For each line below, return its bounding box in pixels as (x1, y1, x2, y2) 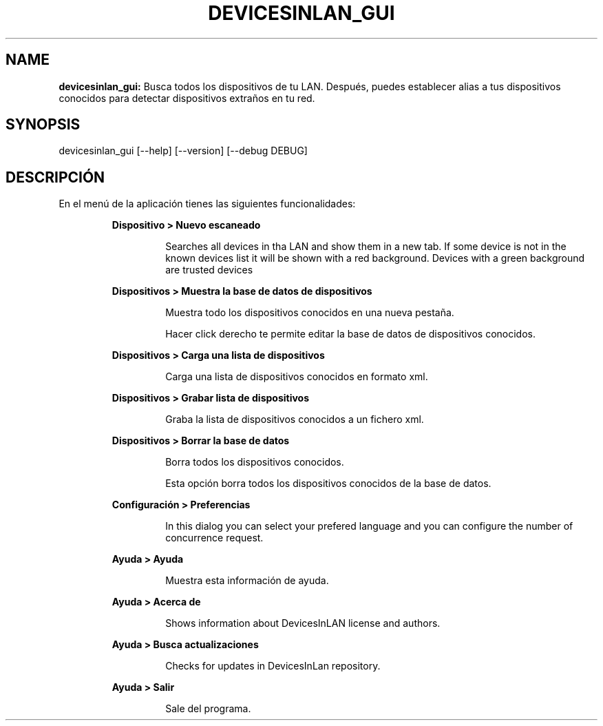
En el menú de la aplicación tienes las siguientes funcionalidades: (59, 198, 356, 210)
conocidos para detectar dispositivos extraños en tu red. (59, 92, 315, 104)
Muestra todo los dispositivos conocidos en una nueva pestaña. (165, 307, 454, 319)
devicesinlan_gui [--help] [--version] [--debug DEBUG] (59, 145, 308, 157)
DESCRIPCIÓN (6, 168, 105, 186)
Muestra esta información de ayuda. (165, 574, 329, 587)
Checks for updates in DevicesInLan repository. (165, 660, 381, 672)
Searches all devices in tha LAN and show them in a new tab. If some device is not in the (165, 240, 567, 253)
